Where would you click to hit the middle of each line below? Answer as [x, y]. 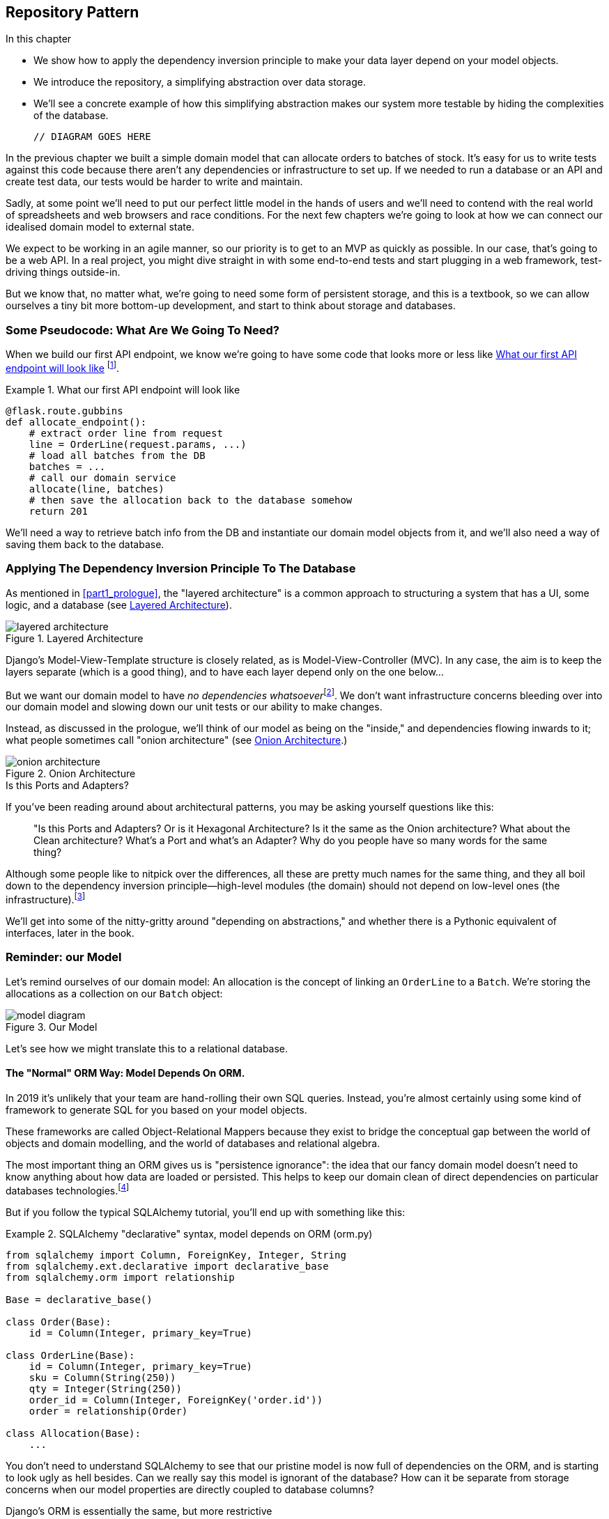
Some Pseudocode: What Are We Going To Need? [142, 330]
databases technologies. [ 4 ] [68, 1189]
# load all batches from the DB [117, 455]
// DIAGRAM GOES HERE [92, 137]
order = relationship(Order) [108, 1411]
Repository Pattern [72, 12]
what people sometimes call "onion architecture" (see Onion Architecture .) [177, 740]
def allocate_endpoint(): [76, 422]
